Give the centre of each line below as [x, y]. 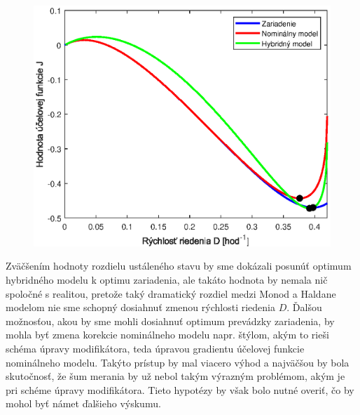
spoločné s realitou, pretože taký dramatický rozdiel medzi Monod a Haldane [171, 293]
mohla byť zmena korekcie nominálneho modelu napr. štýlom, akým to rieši [167, 335]
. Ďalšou [304, 307]
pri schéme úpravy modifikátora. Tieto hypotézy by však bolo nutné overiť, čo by [180, 389]
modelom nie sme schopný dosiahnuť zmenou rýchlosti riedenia [140, 307]
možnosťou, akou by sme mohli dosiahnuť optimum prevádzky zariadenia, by [170, 321]
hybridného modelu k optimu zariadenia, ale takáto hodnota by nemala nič [167, 279]
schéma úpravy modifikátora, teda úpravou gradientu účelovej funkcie [155, 348]
